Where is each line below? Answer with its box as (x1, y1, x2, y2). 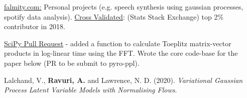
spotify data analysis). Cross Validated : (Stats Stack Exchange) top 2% (4, 11, 224, 22)
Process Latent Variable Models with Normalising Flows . (4, 84, 177, 95)
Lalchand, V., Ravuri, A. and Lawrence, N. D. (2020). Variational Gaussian (4, 74, 243, 85)
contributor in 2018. (4, 21, 65, 32)
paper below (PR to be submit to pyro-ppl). (4, 57, 140, 68)
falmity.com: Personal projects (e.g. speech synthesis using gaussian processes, (4, 2, 243, 12)
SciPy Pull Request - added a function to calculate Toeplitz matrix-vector (4, 38, 231, 48)
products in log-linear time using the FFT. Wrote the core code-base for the (4, 48, 238, 58)
